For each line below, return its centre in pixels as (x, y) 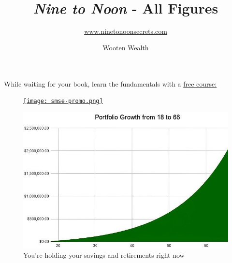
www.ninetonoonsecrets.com (126, 31)
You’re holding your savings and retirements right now (104, 255)
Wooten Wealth (126, 47)
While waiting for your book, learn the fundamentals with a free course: (110, 84)
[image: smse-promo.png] (63, 101)
